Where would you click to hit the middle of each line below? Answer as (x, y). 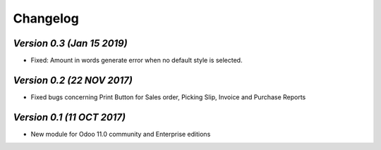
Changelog (46, 18)
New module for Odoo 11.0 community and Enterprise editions (121, 134)
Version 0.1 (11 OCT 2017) (69, 117)
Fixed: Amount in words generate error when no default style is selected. (137, 61)
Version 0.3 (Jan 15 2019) (70, 43)
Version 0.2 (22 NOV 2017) (73, 80)
